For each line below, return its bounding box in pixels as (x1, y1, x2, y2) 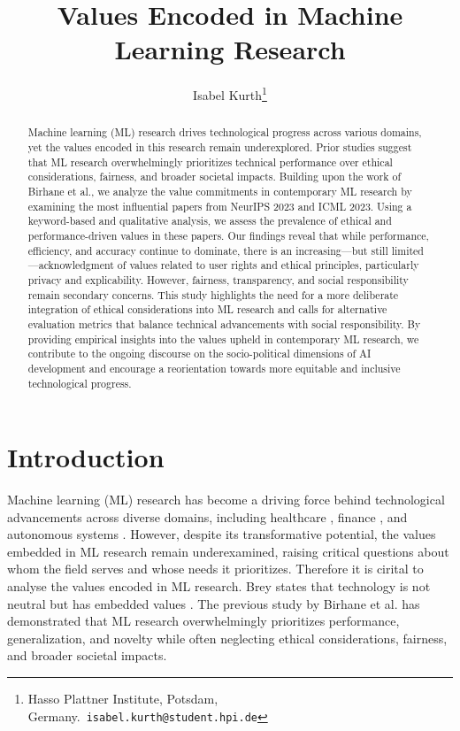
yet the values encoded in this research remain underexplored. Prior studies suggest (27, 140, 412, 155)
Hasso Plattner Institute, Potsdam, (27, 689, 218, 708)
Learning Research (114, 31, 346, 67)
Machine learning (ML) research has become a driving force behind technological (7, 490, 445, 509)
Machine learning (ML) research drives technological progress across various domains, (27, 125, 422, 140)
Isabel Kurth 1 (193, 83, 267, 104)
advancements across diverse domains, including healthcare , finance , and (7, 507, 408, 526)
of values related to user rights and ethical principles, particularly (117, 258, 419, 273)
